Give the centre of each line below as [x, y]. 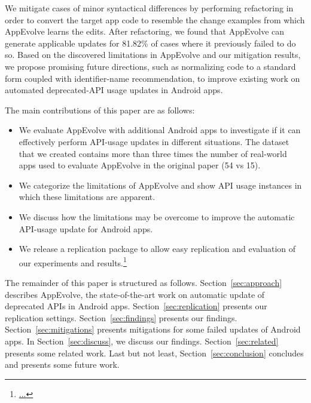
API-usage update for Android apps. [86, 228]
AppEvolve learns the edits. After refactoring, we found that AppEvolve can [145, 31]
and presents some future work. [62, 364]
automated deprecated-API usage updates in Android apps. [114, 90]
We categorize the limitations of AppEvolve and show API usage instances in [160, 185]
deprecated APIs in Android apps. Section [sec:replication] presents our [136, 306]
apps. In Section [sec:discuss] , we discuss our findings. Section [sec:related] [142, 341]
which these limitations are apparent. [87, 197]
